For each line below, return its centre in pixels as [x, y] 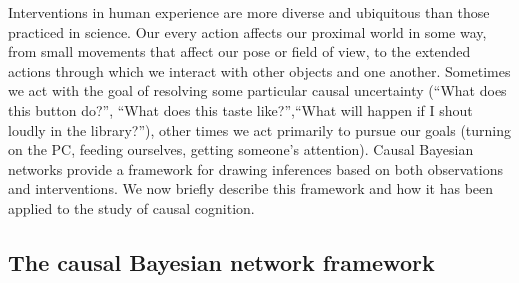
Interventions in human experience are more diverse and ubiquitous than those [249, 12]
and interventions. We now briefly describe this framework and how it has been [251, 188]
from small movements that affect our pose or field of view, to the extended [239, 51]
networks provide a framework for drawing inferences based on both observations [255, 168]
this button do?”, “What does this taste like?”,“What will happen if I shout [240, 109]
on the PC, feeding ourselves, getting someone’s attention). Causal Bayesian [241, 149]
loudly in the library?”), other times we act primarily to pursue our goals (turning [260, 129]
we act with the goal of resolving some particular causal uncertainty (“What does [257, 90]
